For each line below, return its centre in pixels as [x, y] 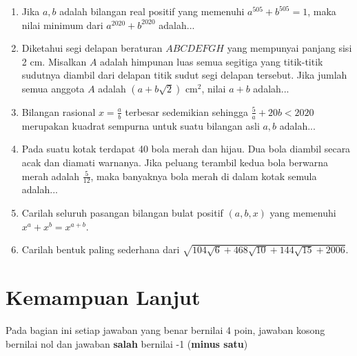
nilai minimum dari [62, 24]
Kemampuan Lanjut [103, 296]
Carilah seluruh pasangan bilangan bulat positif [122, 212]
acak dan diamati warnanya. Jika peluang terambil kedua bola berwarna [175, 162]
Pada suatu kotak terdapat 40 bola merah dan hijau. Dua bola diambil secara [186, 149]
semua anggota [53, 88]
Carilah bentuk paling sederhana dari [101, 249]
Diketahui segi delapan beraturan [92, 48]
